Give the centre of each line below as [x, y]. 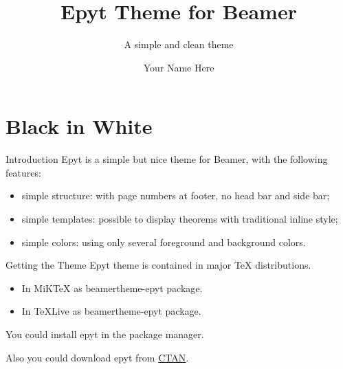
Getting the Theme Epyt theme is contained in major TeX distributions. [158, 265]
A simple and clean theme [179, 44]
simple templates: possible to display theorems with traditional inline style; [180, 219]
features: [23, 172]
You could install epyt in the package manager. [105, 334]
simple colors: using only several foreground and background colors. [164, 242]
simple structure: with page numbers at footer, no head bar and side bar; [176, 195]
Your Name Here [179, 67]
